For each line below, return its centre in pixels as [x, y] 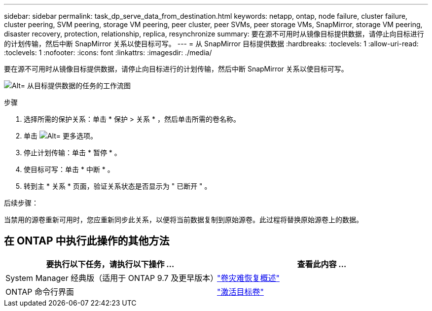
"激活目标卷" [240, 292]
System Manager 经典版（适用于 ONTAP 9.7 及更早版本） [112, 278]
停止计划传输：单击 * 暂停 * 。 [72, 153]
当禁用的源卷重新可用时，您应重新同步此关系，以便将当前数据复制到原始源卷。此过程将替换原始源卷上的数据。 [183, 220]
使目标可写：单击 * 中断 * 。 [69, 169]
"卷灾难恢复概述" [248, 278]
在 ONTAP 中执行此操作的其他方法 [87, 241]
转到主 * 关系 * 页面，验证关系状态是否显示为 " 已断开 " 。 [118, 186]
